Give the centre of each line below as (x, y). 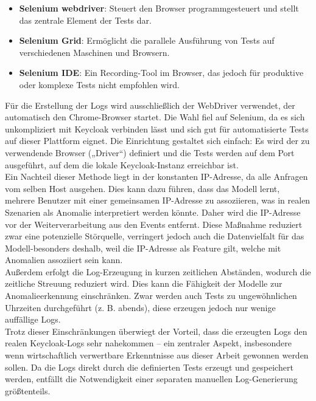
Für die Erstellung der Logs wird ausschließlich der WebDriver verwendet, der (150, 105)
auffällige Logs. (33, 319)
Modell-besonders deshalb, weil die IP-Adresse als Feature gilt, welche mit (143, 248)
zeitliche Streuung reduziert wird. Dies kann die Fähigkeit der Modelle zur (144, 283)
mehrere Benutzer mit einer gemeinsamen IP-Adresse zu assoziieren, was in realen (158, 200)
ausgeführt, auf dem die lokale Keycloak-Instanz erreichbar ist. (122, 164)
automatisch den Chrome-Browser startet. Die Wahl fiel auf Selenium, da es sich (155, 117)
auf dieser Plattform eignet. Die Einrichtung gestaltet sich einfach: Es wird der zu (157, 141)
